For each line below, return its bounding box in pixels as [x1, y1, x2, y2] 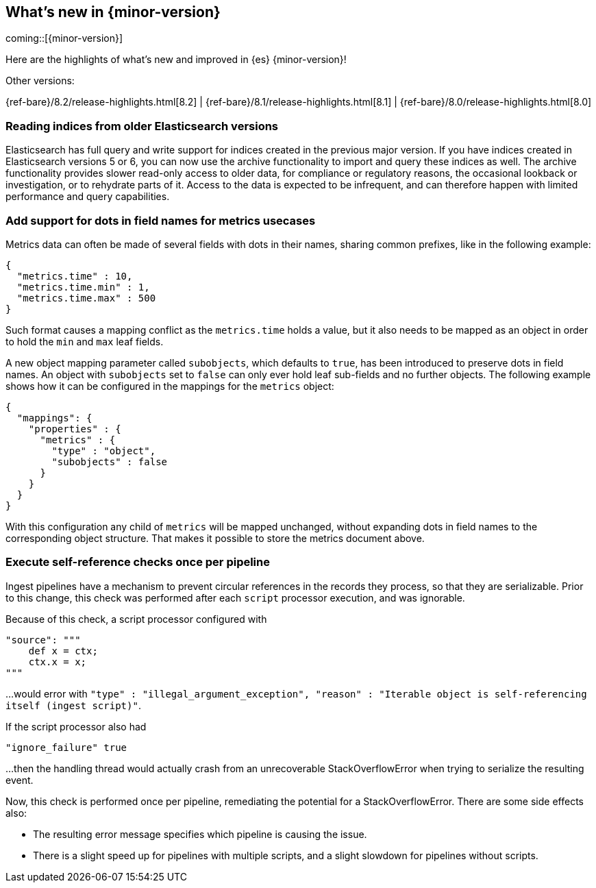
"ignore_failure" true [5, 741, 127, 753]
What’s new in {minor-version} [5, 3, 221, 21]
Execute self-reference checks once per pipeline [5, 555, 270, 569]
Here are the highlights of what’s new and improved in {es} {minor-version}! [5, 53, 347, 66]
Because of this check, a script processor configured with [5, 613, 267, 625]
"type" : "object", [51, 445, 156, 456]
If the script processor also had [5, 720, 147, 732]
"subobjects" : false [51, 456, 168, 467]
